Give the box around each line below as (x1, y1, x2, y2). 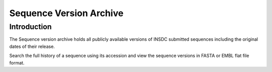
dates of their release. (9, 43, 55, 49)
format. (9, 59, 25, 65)
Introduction (9, 22, 52, 31)
